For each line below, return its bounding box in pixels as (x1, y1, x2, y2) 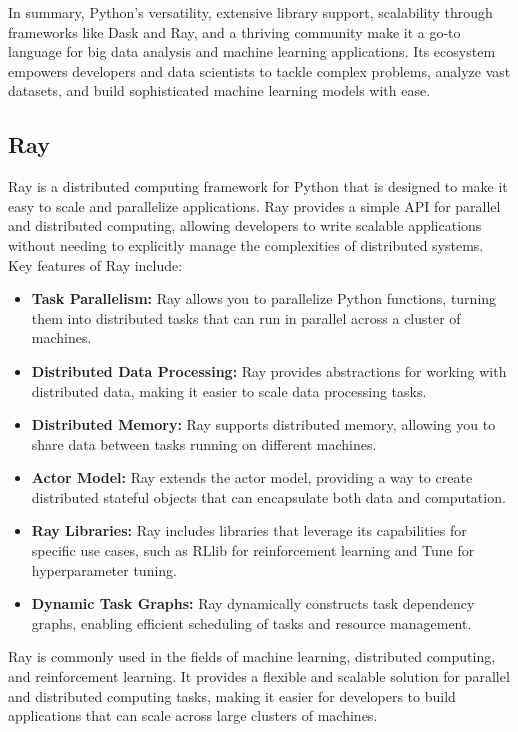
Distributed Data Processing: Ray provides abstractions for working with (31, 360, 507, 381)
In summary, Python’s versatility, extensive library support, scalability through (8, 2, 493, 22)
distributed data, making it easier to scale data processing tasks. (31, 380, 427, 401)
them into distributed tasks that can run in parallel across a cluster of (31, 307, 461, 328)
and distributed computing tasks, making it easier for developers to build (8, 685, 456, 706)
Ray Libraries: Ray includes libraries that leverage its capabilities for (31, 520, 467, 541)
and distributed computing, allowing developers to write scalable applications (8, 215, 482, 236)
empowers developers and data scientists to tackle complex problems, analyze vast (8, 60, 511, 81)
